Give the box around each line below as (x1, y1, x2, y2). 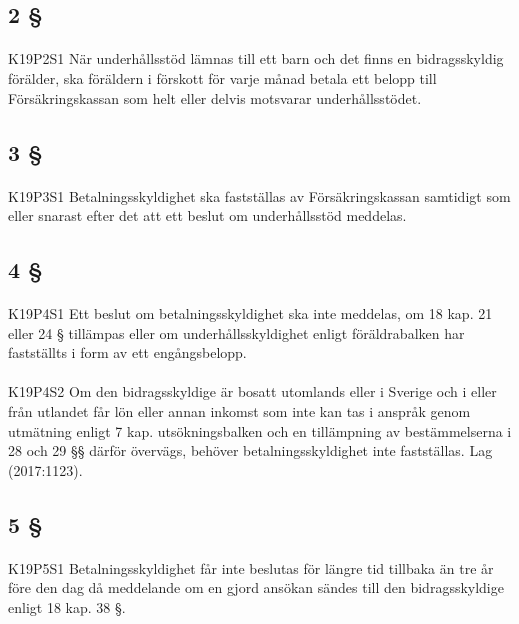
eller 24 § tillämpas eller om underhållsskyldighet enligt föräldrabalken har (8, 322, 465, 343)
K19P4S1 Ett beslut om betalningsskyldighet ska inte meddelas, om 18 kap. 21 (8, 303, 493, 324)
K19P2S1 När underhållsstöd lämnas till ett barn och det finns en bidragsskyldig (8, 48, 504, 69)
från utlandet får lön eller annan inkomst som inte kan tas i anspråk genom (8, 401, 471, 422)
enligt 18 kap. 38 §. (8, 597, 126, 617)
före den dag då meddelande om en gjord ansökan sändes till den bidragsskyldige (8, 577, 504, 598)
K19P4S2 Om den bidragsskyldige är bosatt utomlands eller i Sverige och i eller (8, 381, 497, 402)
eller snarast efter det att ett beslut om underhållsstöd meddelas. (8, 205, 407, 226)
